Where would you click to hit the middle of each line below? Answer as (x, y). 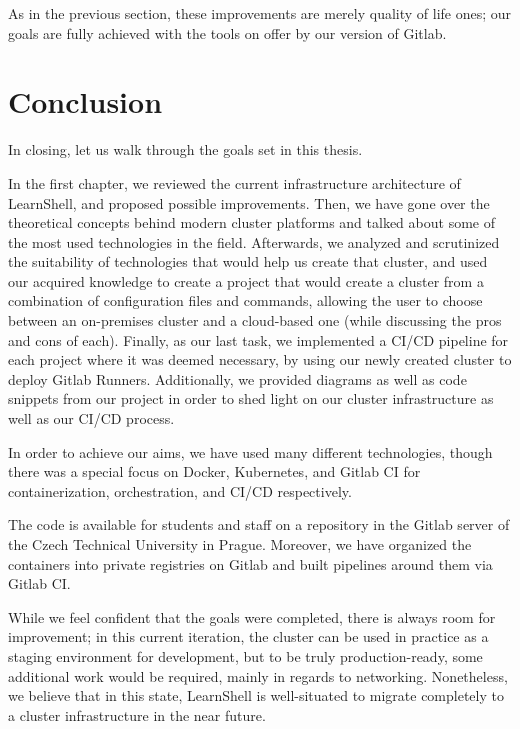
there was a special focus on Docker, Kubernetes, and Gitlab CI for (214, 471)
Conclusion (85, 101)
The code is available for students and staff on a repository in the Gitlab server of (259, 524)
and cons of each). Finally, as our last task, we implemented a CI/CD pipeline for (258, 339)
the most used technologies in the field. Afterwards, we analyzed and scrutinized (254, 241)
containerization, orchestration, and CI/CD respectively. (180, 490)
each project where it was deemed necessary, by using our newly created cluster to (260, 359)
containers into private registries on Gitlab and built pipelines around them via (250, 563)
